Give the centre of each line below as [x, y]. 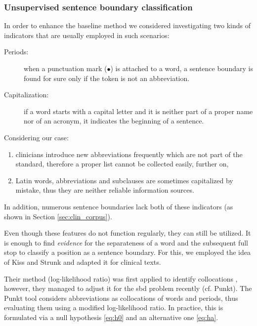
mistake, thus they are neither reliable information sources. [105, 190]
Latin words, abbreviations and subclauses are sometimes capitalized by [124, 180]
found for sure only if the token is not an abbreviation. [107, 78]
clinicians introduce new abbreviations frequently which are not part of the [129, 154]
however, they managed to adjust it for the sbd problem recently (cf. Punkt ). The [128, 288]
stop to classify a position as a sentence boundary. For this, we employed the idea [127, 252]
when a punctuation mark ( [65, 68]
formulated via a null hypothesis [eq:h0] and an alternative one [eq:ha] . [111, 317]
